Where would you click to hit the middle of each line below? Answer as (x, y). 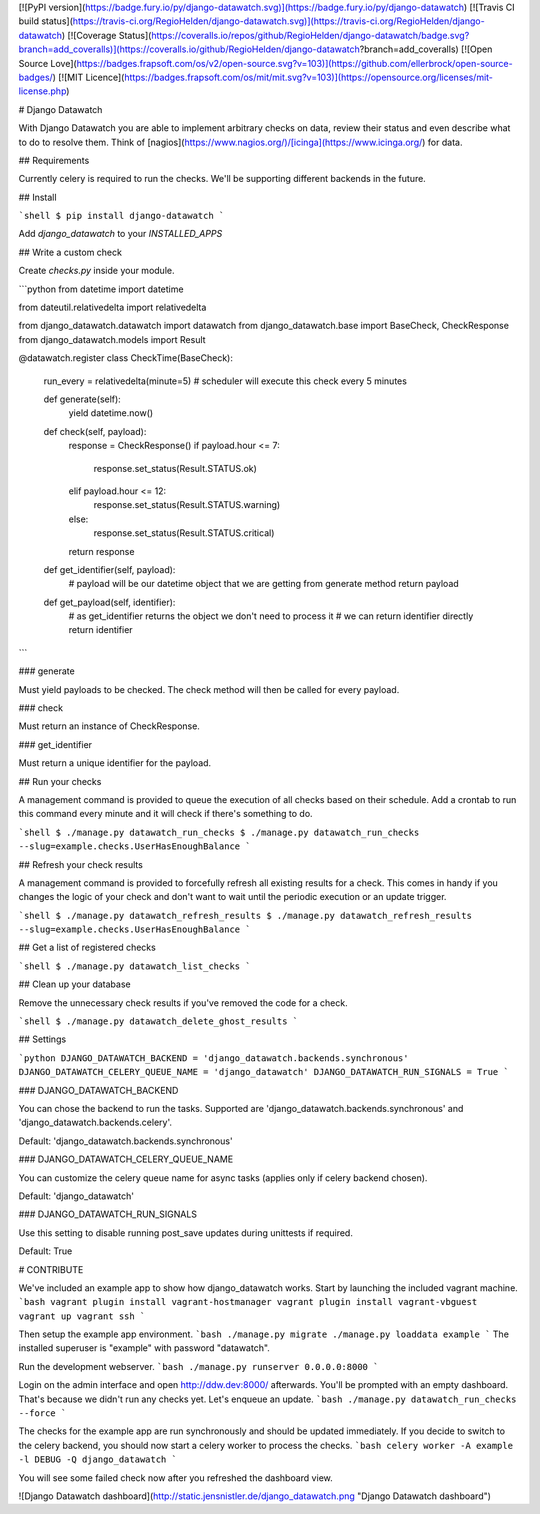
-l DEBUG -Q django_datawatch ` (97, 1459)
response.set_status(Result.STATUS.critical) (184, 533)
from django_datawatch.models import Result (112, 339)
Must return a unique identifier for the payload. (115, 763)
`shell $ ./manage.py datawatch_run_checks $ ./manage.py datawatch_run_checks (219, 832)
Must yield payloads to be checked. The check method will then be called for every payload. (209, 689)
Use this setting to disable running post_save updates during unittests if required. (186, 1232)
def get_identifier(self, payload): (109, 569)
